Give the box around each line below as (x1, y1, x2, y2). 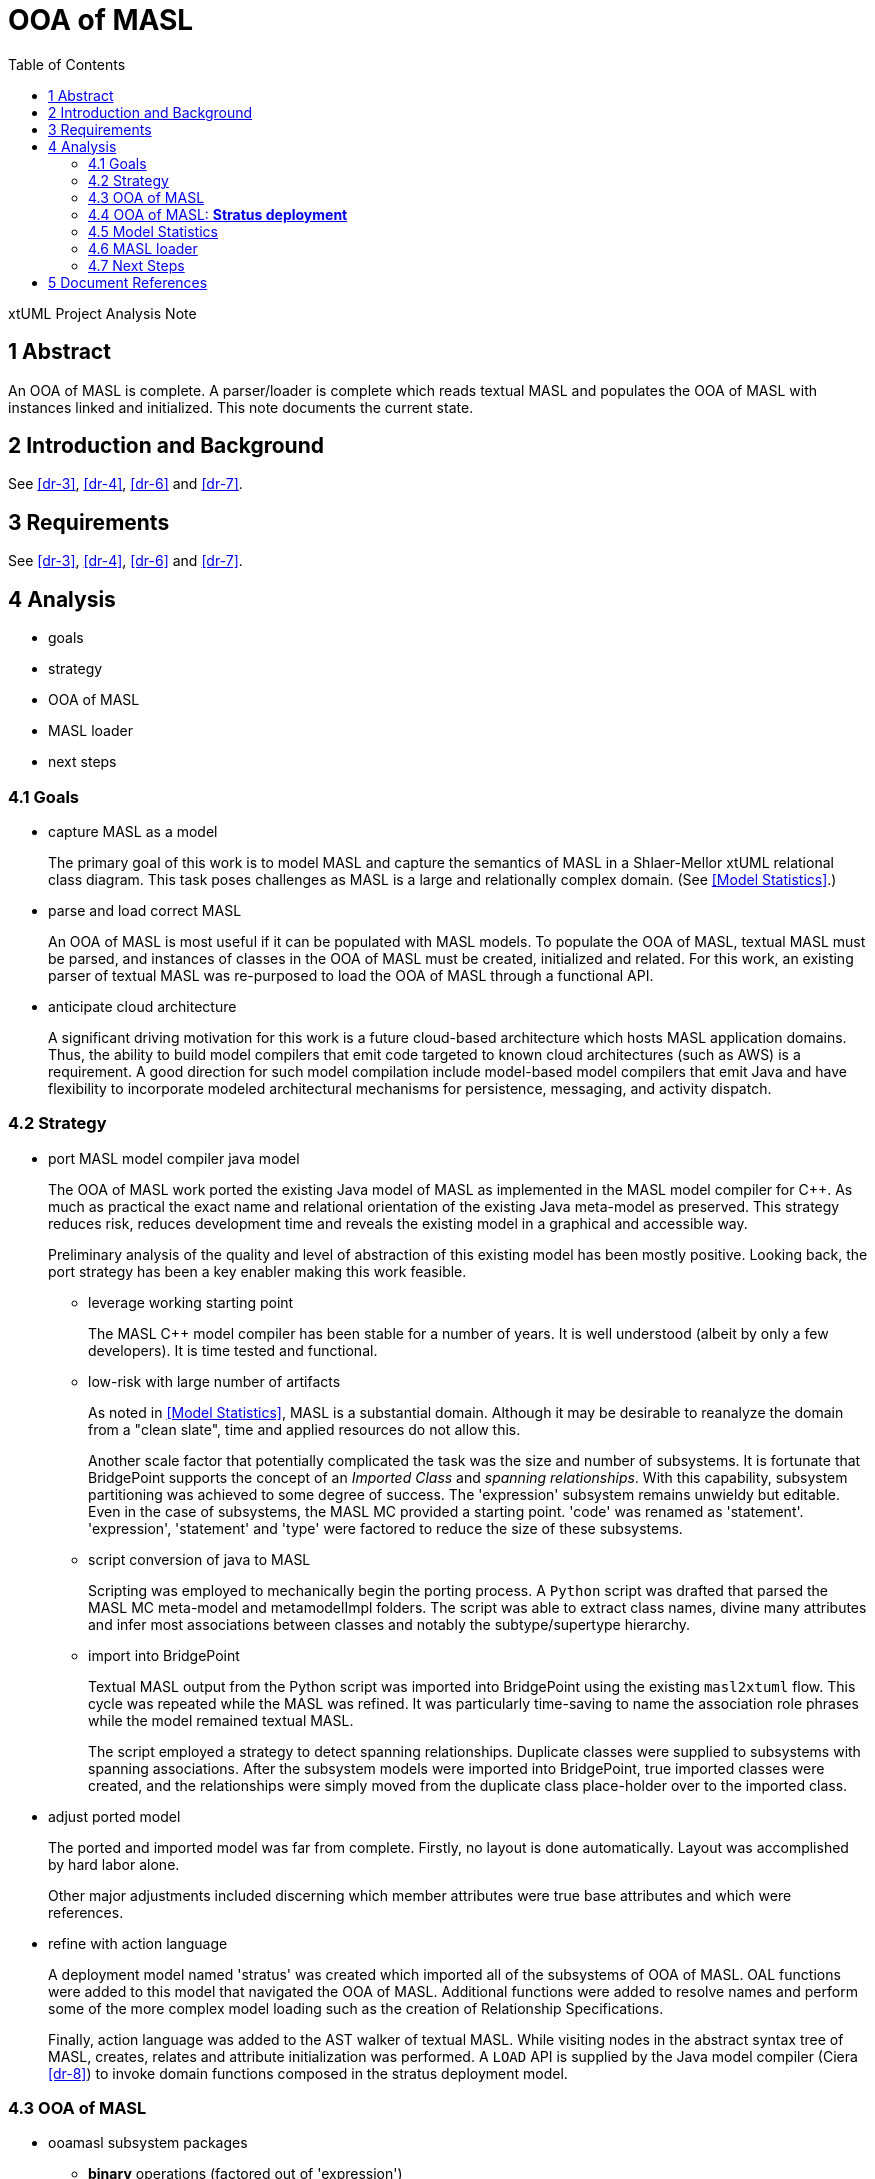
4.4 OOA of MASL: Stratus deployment (88, 205, 348, 223)
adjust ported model (48, 1807, 181, 1825)
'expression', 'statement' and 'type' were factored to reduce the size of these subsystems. (88, 1519, 683, 1537)
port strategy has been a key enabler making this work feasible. (48, 1262, 467, 1280)
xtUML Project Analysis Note (8, 304, 197, 322)
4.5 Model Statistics (88, 222, 218, 240)
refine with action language (48, 1934, 228, 1952)
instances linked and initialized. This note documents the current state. (8, 398, 474, 416)
